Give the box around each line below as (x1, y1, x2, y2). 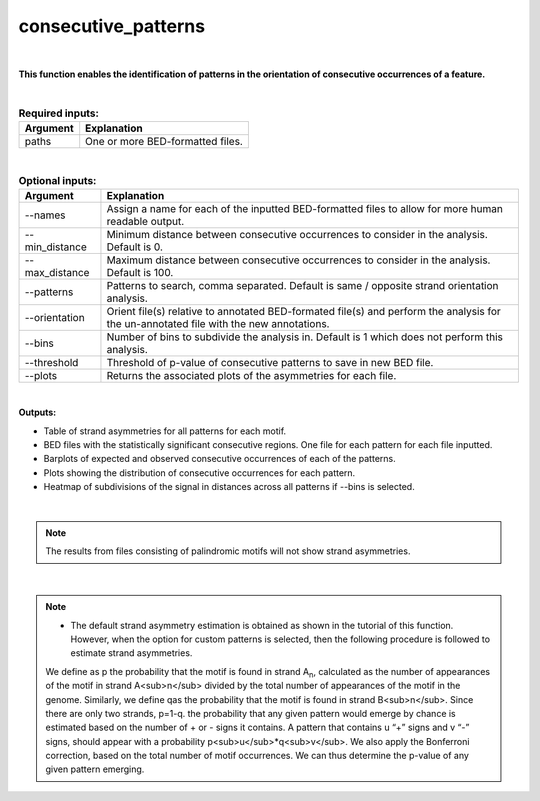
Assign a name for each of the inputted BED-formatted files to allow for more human (106, 201, 504, 215)
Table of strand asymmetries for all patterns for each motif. (43, 425, 287, 437)
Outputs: (18, 406, 57, 419)
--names (24, 208, 66, 222)
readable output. (106, 214, 185, 228)
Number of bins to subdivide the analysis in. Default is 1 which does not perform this (106, 330, 504, 344)
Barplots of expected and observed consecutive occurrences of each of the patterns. (43, 453, 396, 465)
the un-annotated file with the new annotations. (106, 316, 330, 330)
